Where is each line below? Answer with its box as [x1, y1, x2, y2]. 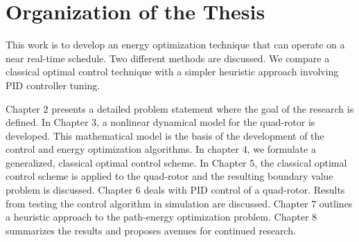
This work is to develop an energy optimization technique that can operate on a [6, 37, 345, 52]
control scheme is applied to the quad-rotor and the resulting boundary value [6, 169, 333, 183]
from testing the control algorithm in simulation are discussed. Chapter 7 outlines [6, 196, 353, 210]
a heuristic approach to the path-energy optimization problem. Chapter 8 [6, 210, 317, 224]
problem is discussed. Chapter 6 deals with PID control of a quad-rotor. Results [6, 183, 345, 197]
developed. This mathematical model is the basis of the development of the [6, 128, 324, 142]
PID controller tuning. [6, 77, 100, 92]
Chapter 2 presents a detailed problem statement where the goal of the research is [6, 101, 354, 115]
